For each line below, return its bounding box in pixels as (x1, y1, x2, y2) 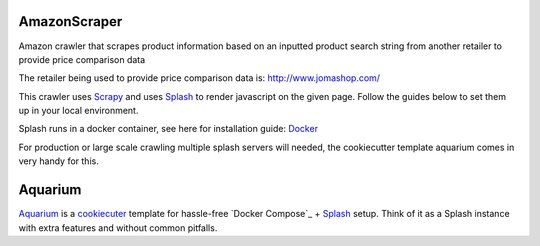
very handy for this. (18, 155, 99, 167)
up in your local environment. (18, 105, 139, 117)
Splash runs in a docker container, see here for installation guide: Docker (18, 123, 319, 135)
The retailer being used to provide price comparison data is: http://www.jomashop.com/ (18, 72, 380, 84)
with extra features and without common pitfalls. (18, 221, 218, 234)
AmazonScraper (18, 13, 123, 30)
